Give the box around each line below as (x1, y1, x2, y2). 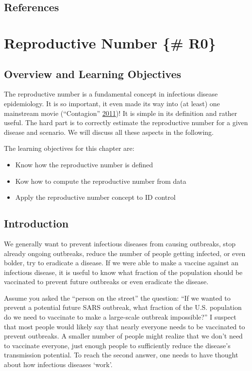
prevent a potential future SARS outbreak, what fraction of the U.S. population (4, 302, 242, 312)
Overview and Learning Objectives (4, 66, 181, 81)
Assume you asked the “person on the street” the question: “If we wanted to (4, 292, 231, 303)
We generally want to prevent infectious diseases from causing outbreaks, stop (4, 238, 236, 248)
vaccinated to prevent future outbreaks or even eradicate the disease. (4, 276, 209, 287)
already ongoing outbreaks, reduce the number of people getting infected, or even (4, 248, 246, 258)
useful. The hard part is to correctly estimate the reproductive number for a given (4, 117, 248, 128)
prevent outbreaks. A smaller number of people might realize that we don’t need (4, 331, 243, 341)
